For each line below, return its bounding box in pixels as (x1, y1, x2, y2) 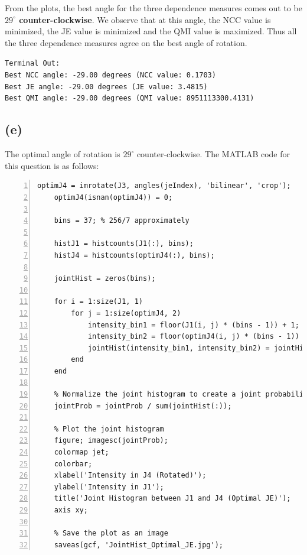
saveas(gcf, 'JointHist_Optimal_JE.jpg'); (54, 540, 223, 549)
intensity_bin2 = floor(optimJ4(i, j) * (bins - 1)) (87, 332, 299, 341)
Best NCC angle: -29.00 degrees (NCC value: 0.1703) (5, 71, 216, 80)
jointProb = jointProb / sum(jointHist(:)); (54, 401, 232, 410)
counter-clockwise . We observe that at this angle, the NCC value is (19, 13, 271, 25)
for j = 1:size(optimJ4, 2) (71, 309, 181, 317)
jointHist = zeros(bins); (54, 274, 156, 283)
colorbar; (54, 459, 93, 468)
